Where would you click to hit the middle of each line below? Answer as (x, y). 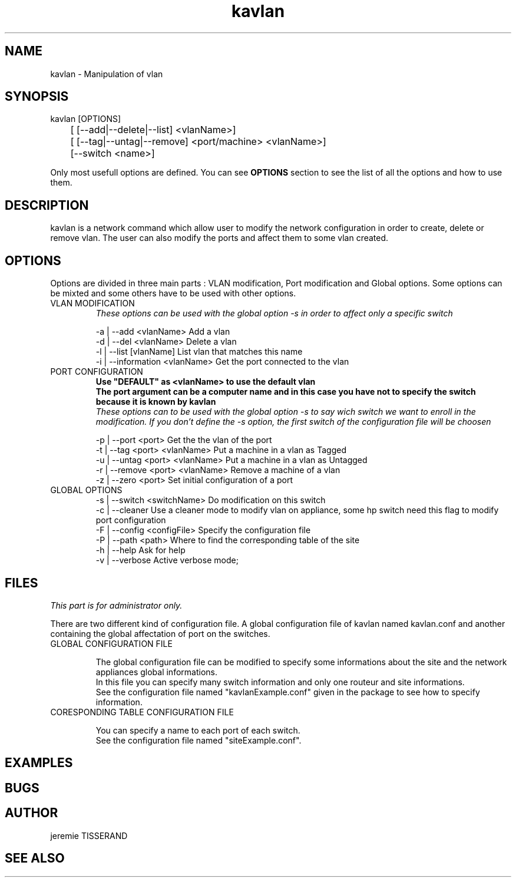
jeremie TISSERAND (89, 835)
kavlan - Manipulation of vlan (107, 74)
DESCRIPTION (47, 205)
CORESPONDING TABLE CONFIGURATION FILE (142, 712)
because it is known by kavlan (156, 402)
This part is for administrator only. (116, 605)
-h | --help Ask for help (140, 550)
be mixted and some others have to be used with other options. (173, 293)
